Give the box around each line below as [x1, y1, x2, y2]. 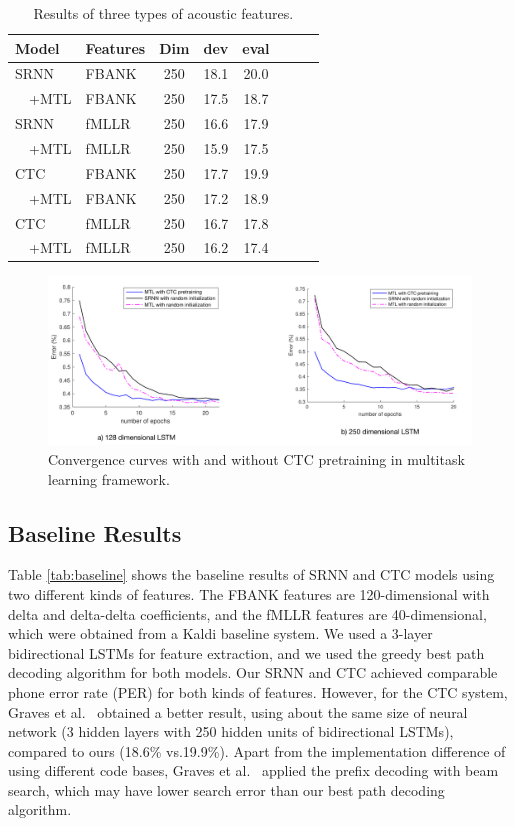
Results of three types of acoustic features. [33, 3, 294, 23]
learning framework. [48, 468, 170, 489]
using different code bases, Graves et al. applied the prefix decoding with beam [8, 760, 499, 781]
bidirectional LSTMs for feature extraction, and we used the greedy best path [8, 642, 485, 663]
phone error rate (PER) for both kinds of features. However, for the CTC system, [8, 681, 508, 702]
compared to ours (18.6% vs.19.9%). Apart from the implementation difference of [8, 740, 506, 761]
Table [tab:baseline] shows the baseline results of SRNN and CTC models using [8, 564, 495, 585]
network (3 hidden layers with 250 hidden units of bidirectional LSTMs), [8, 721, 454, 742]
